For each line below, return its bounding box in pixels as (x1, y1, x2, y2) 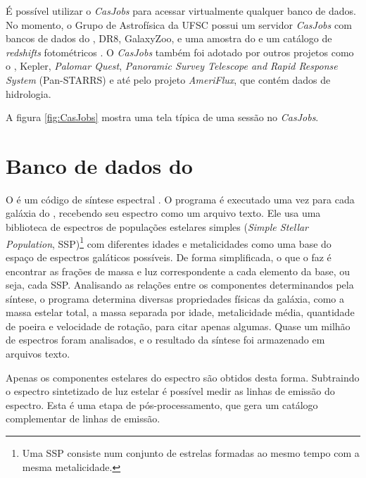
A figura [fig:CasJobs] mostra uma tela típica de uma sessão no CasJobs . (6, 110, 319, 125)
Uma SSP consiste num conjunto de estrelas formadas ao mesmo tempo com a (22, 446, 360, 460)
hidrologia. (6, 86, 51, 101)
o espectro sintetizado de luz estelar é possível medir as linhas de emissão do (6, 384, 335, 398)
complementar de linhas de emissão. (6, 411, 160, 426)
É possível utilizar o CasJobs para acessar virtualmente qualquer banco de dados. (6, 4, 356, 18)
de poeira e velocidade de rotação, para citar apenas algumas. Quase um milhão (6, 318, 351, 333)
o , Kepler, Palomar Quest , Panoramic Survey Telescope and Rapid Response (6, 58, 338, 73)
